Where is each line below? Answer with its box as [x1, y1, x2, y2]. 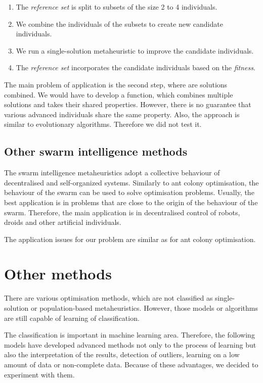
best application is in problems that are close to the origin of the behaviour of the [4, 197, 258, 207]
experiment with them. [4, 369, 75, 379]
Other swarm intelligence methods [4, 143, 188, 159]
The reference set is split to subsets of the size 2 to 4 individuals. [16, 2, 217, 12]
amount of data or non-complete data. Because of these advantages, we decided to [4, 359, 258, 369]
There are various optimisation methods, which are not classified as [4, 293, 213, 303]
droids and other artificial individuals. [4, 217, 121, 227]
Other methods [4, 263, 112, 284]
